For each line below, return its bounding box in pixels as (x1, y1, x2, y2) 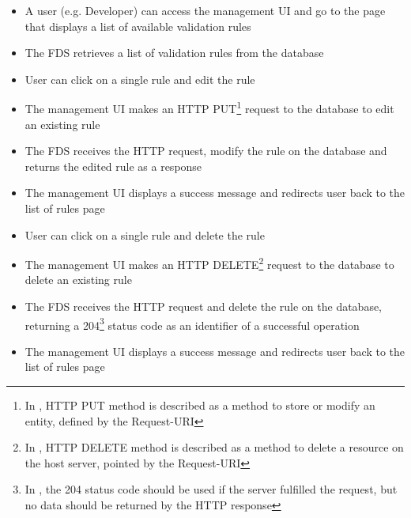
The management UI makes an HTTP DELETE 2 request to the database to (25, 254, 394, 272)
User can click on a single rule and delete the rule (25, 226, 265, 243)
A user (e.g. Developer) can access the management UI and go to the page (25, 2, 386, 18)
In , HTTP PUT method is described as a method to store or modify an (25, 397, 375, 414)
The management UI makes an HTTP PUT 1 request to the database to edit (25, 98, 394, 117)
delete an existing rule (25, 271, 132, 288)
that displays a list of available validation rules (25, 17, 251, 34)
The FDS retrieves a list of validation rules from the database (25, 44, 324, 61)
